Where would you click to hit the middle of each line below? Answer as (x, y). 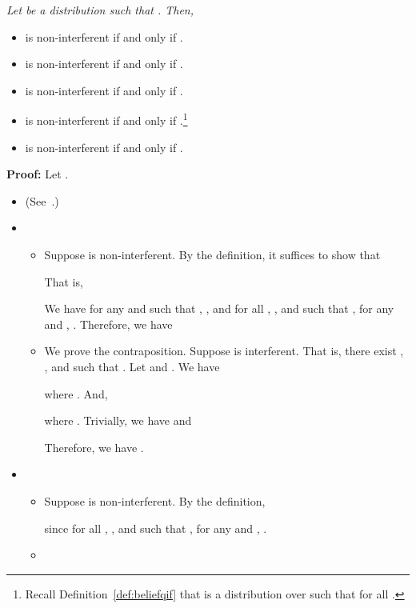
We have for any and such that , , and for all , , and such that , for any (219, 308)
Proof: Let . (38, 174)
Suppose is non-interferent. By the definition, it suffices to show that (212, 254)
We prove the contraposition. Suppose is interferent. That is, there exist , (224, 351)
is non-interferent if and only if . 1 (106, 119)
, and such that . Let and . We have (132, 366)
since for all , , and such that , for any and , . (156, 528)
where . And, (76, 393)
